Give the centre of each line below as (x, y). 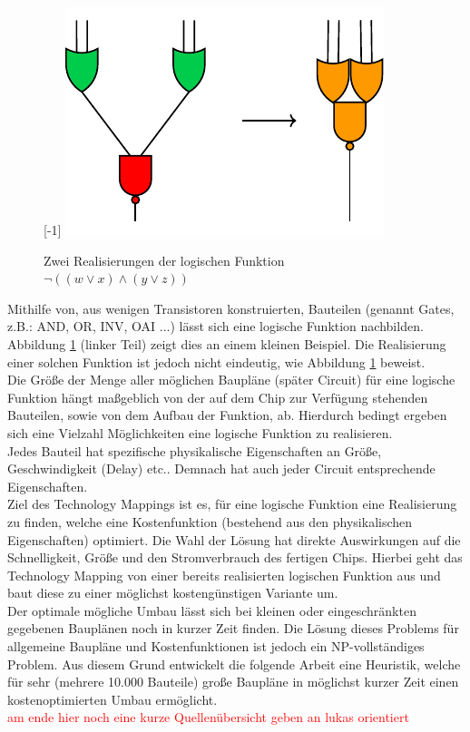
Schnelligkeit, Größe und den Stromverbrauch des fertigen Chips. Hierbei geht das (235, 557)
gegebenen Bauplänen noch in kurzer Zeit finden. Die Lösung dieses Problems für (233, 628)
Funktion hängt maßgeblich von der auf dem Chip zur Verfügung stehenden (218, 397)
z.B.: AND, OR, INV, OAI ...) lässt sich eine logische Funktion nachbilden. (215, 326)
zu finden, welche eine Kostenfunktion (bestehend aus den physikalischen (210, 521)
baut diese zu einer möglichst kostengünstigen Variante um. (173, 593)
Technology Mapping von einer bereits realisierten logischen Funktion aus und (224, 575)
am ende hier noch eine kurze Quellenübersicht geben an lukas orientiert (208, 717)
